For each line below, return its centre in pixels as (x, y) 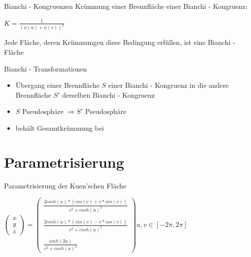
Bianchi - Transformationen (46, 68)
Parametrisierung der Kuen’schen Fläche (65, 185)
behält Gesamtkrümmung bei (60, 128)
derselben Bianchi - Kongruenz (108, 94)
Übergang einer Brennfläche (57, 85)
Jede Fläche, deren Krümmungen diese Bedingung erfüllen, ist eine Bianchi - (120, 42)
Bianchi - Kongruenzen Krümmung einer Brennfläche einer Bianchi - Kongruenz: (126, 6)
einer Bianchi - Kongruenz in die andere (168, 85)
